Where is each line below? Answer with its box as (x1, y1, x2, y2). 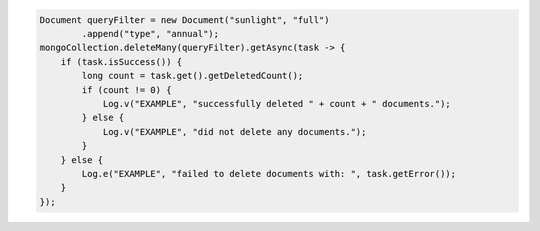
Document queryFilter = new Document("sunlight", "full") (39, 14, 330, 25)
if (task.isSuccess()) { (60, 56, 183, 67)
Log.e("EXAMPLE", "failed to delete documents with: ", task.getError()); (81, 168, 457, 179)
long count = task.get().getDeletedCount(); (81, 70, 304, 82)
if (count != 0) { (81, 84, 172, 95)
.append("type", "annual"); (81, 28, 220, 39)
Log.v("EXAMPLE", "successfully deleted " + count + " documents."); (102, 98, 452, 109)
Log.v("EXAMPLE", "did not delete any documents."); (102, 126, 367, 137)
